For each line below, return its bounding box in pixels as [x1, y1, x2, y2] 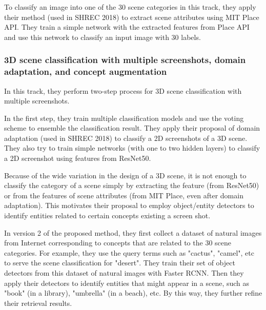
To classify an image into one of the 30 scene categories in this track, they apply [4, 2, 256, 12]
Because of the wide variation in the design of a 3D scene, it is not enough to [4, 170, 247, 180]
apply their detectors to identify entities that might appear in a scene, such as [4, 277, 250, 288]
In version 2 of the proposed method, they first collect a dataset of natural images [4, 227, 262, 238]
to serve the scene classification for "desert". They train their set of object [4, 257, 235, 268]
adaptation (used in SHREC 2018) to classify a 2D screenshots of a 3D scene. [4, 132, 248, 143]
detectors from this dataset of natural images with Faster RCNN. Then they [4, 267, 244, 278]
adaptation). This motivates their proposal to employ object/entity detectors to [4, 200, 254, 211]
